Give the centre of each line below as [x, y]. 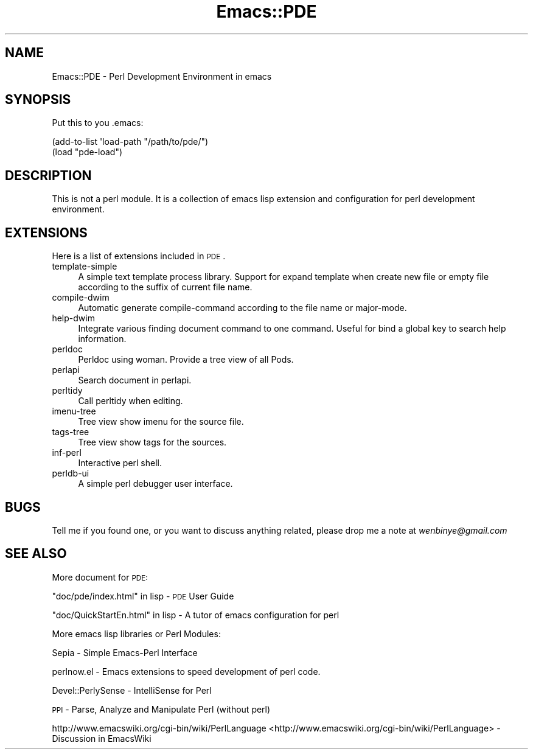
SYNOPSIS [38, 100]
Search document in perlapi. [135, 380]
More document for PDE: [100, 577]
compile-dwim [81, 298]
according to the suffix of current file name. [165, 287]
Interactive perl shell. [120, 463]
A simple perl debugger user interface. [155, 484]
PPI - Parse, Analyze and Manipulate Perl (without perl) [161, 709]
